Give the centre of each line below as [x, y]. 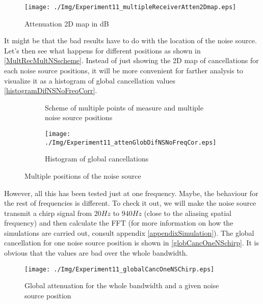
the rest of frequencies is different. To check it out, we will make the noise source [130, 203]
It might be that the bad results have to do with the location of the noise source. [130, 40]
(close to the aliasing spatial [188, 213]
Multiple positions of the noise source [83, 175]
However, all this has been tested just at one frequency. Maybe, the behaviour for [131, 193]
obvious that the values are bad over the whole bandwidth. [96, 253]
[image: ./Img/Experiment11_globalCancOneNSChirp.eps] [120, 269]
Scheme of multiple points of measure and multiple [124, 107]
